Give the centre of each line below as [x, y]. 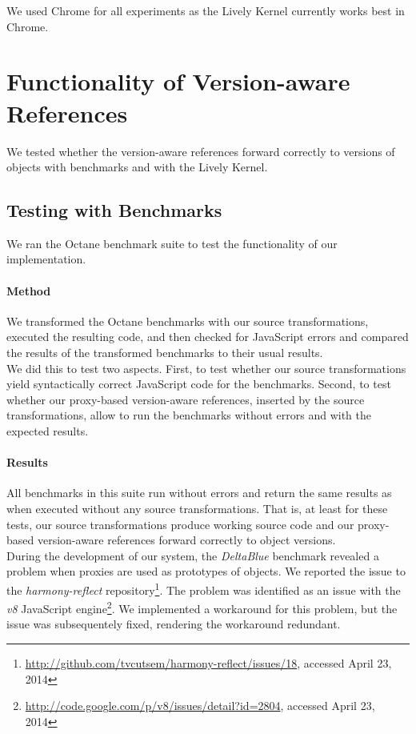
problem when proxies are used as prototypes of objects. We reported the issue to [206, 571]
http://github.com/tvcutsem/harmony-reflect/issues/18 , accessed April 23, [208, 663]
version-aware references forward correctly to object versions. [186, 540]
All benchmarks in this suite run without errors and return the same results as [199, 493]
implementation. [46, 259]
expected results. [48, 431]
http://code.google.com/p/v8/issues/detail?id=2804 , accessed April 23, [200, 706]
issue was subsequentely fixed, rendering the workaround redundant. [174, 624]
